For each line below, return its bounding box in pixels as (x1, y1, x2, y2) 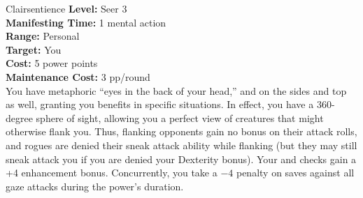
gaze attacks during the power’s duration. (6, 178, 184, 193)
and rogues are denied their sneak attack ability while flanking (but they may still (6, 137, 357, 152)
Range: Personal (6, 29, 80, 43)
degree (6, 110, 33, 125)
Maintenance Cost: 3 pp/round (6, 69, 150, 84)
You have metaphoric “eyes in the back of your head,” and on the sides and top (6, 83, 347, 98)
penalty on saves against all (236, 165, 355, 180)
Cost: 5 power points (6, 56, 98, 70)
